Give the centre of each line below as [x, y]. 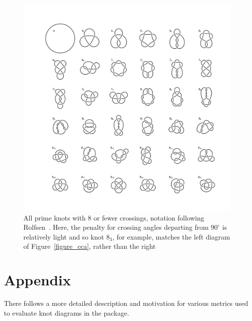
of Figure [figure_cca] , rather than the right [90, 246]
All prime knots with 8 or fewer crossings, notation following [114, 217]
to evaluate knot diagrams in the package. [67, 312]
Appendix [38, 280]
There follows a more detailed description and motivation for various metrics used [126, 303]
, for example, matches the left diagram [171, 236]
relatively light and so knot [64, 236]
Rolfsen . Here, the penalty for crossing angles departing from [116, 227]
